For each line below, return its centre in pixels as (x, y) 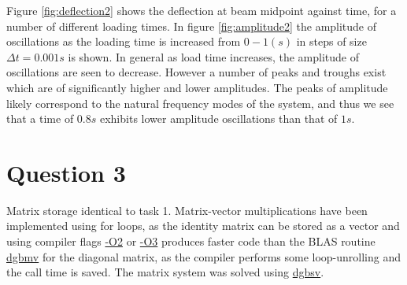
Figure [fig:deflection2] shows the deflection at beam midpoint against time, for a (202, 10)
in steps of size (331, 41)
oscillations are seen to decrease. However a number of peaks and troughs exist (196, 72)
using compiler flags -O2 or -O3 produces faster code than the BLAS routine (191, 241)
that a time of (40, 118)
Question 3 (66, 172)
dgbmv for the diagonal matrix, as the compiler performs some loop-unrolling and (204, 256)
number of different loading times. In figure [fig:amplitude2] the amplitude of (192, 26)
